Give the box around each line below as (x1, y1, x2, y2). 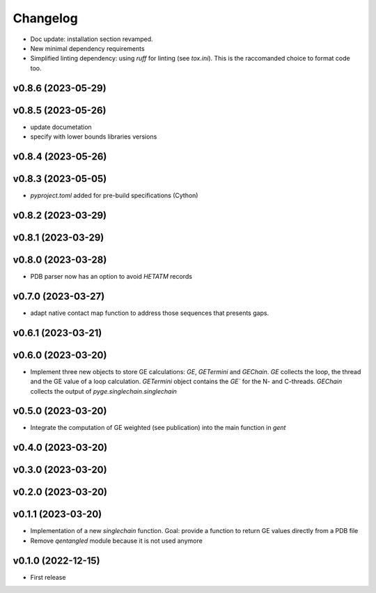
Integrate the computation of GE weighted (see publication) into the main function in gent (30, 424, 286, 432)
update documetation (30, 123, 92, 131)
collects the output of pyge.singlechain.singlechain (30, 387, 178, 395)
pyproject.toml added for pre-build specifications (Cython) (30, 191, 198, 199)
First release (30, 573, 66, 581)
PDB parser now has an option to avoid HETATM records (30, 272, 193, 280)
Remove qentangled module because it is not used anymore (30, 537, 203, 545)
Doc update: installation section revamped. (30, 35, 153, 43)
